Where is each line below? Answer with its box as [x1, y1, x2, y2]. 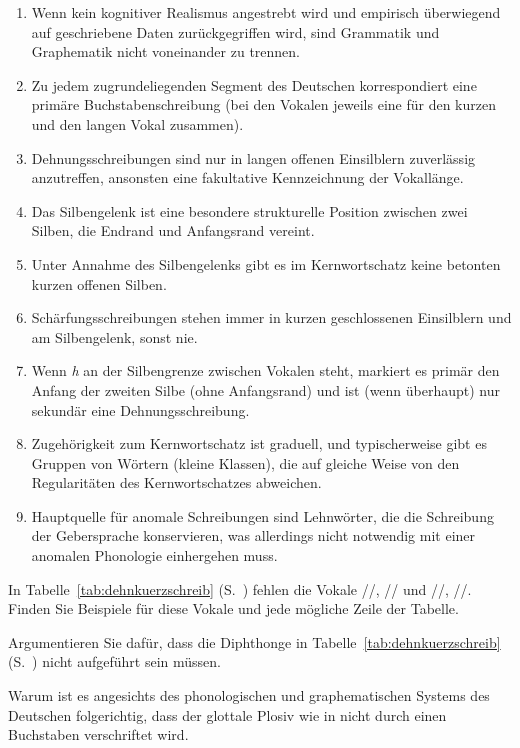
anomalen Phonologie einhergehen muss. [31, 545, 278, 566]
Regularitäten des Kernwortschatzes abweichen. [31, 472, 322, 493]
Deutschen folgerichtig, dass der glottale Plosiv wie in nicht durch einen [8, 704, 447, 725]
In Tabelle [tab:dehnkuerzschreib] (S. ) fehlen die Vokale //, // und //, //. [8, 578, 472, 599]
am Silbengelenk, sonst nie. [31, 326, 198, 347]
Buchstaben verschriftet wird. [8, 724, 189, 745]
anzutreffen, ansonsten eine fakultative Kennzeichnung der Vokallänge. [31, 167, 464, 188]
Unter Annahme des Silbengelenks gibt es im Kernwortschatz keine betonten [31, 253, 501, 274]
